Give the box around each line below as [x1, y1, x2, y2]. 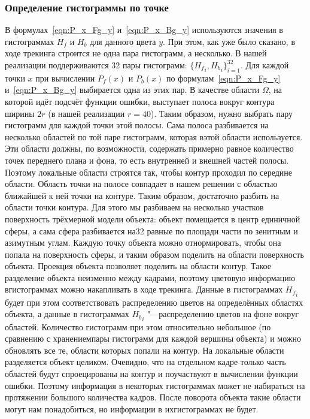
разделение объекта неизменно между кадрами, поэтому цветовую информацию [5, 271, 296, 284]
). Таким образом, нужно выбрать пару [150, 107, 293, 119]
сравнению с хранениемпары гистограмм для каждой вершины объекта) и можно [5, 332, 302, 345]
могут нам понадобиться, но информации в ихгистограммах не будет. [5, 402, 259, 415]
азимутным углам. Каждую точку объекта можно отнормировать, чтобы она [5, 236, 281, 249]
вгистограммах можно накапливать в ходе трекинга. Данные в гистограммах [5, 283, 283, 296]
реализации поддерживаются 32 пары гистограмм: [5, 59, 187, 71]
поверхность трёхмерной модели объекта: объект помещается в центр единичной [5, 212, 300, 225]
